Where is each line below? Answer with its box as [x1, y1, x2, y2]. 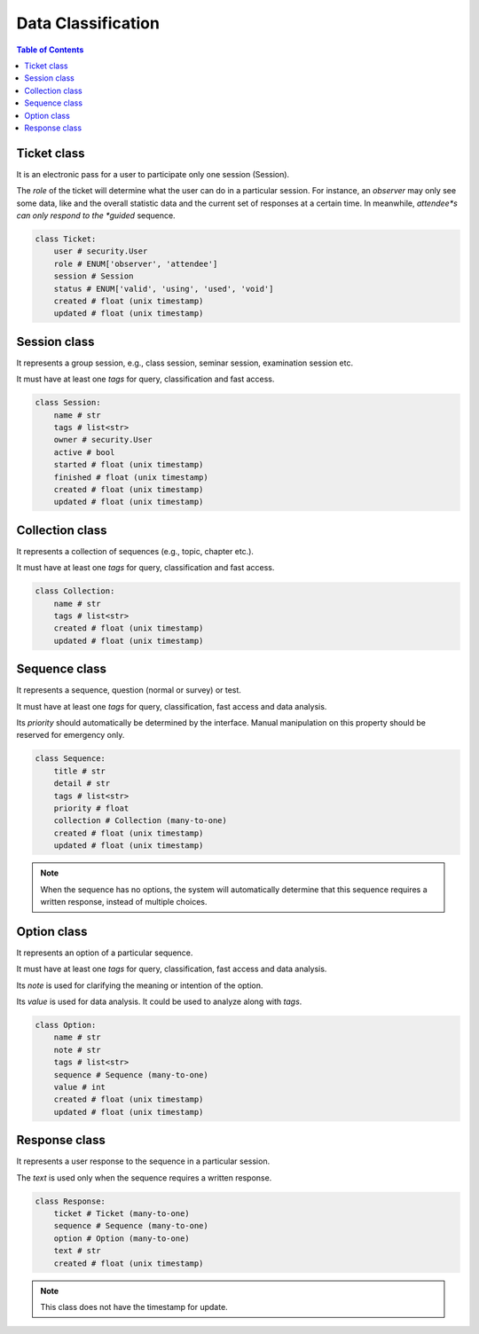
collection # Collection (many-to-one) [53, 816, 228, 826]
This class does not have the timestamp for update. [40, 1301, 228, 1312]
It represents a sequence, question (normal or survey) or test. [16, 685, 241, 695]
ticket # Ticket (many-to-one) [53, 1208, 190, 1219]
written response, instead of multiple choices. [40, 896, 208, 906]
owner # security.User [53, 435, 153, 445]
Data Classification [16, 13, 160, 33]
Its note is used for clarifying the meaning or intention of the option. [16, 980, 263, 991]
